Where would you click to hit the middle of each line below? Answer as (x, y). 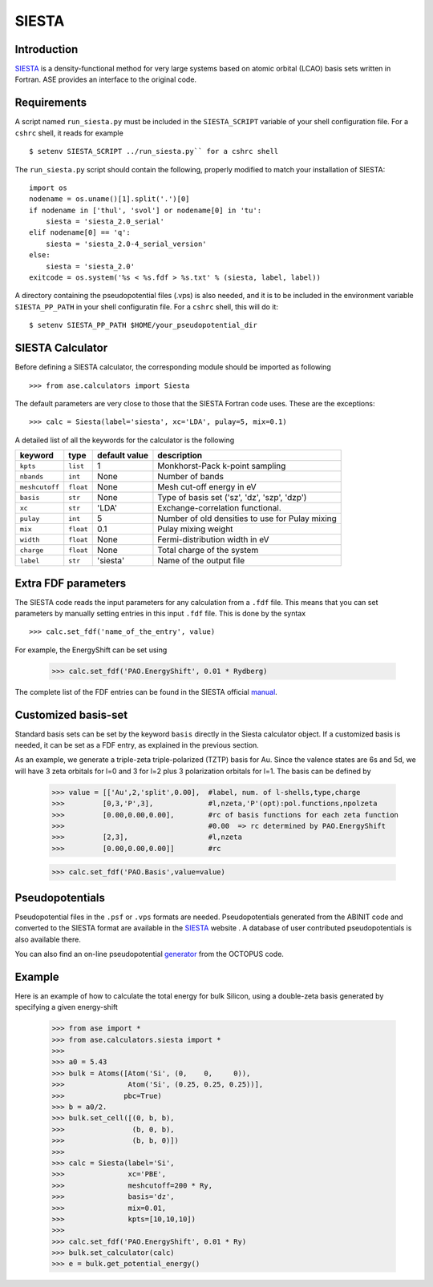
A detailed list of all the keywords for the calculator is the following (125, 440)
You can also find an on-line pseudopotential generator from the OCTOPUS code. (150, 954)
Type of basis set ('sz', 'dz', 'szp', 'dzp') (232, 498)
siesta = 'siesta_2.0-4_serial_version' (126, 244)
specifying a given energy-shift (66, 1007)
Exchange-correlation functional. (220, 508)
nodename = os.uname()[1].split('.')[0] (109, 199)
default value (123, 455)
